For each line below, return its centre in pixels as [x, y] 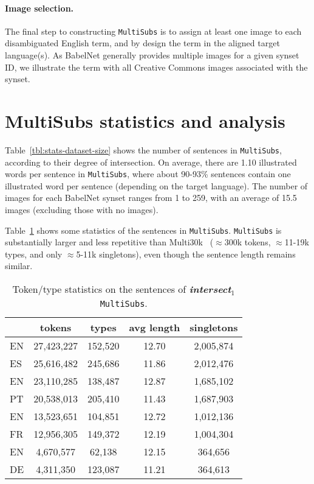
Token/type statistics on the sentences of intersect [122, 289]
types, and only [34, 254]
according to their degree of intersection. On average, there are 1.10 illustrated [151, 162]
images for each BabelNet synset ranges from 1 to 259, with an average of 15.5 [151, 198]
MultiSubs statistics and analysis [145, 121]
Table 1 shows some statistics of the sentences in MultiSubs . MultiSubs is [143, 230]
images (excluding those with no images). [82, 210]
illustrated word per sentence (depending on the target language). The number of [156, 185]
